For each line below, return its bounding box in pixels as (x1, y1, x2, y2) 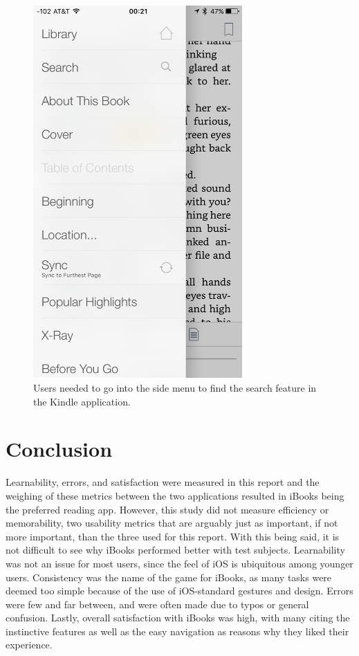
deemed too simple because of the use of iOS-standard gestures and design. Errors (6, 583, 353, 598)
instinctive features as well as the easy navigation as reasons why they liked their (6, 623, 349, 638)
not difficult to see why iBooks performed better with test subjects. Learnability (6, 543, 345, 557)
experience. (6, 637, 53, 652)
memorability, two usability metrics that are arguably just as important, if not (6, 516, 338, 530)
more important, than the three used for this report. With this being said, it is (6, 529, 340, 543)
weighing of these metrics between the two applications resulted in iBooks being (6, 488, 344, 502)
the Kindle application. (33, 394, 131, 408)
